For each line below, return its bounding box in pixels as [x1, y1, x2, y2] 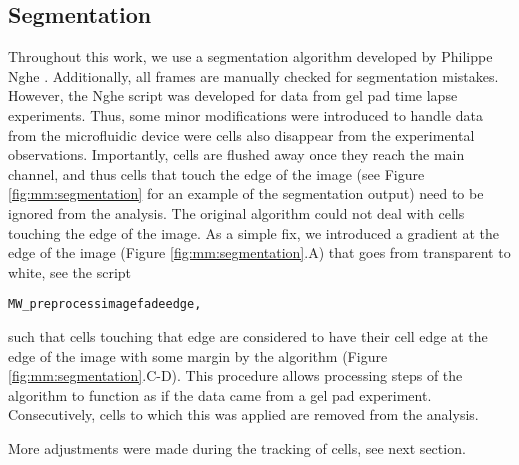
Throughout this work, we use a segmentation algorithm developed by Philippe [8, 46, 493, 67]
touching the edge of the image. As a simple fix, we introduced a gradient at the [8, 222, 499, 243]
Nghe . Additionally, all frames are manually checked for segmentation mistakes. [8, 65, 499, 86]
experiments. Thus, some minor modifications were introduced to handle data [8, 104, 483, 125]
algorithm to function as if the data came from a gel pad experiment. [8, 384, 432, 405]
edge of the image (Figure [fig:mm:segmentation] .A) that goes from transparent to [8, 242, 511, 263]
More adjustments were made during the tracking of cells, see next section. [8, 437, 466, 458]
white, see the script [8, 261, 132, 282]
